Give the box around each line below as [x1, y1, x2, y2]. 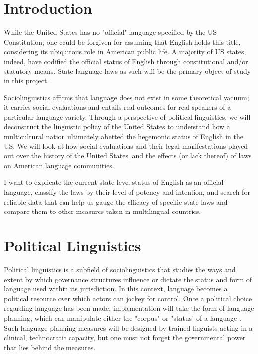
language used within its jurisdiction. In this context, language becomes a [4, 283, 228, 294]
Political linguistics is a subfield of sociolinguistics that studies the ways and [4, 264, 236, 274]
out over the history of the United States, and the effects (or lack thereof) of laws [4, 150, 252, 161]
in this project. [4, 75, 49, 86]
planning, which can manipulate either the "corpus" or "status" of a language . [4, 312, 241, 323]
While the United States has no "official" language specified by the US [4, 27, 217, 37]
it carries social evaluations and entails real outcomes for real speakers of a [4, 102, 231, 112]
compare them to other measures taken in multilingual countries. [4, 206, 201, 216]
